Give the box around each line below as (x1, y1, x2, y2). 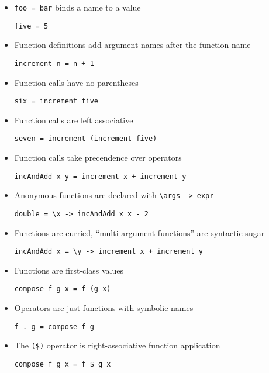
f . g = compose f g (14, 322, 94, 331)
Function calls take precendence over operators (14, 151, 182, 164)
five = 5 (14, 22, 49, 30)
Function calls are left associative (14, 113, 133, 126)
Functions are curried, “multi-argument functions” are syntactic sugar (14, 226, 265, 239)
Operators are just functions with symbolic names (14, 302, 194, 314)
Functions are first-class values (14, 264, 123, 276)
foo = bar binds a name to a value (14, 1, 141, 13)
